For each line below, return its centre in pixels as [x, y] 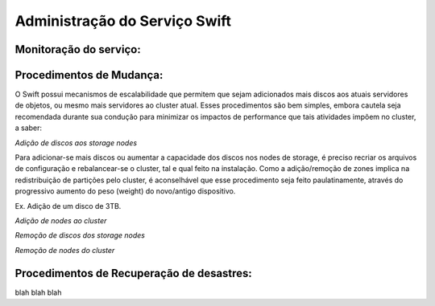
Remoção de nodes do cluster [65, 250]
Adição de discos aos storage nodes [76, 143]
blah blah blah [38, 292]
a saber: [29, 128]
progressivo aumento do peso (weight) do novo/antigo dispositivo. [125, 191]
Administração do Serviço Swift [123, 21]
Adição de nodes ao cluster [61, 220]
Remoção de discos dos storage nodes [80, 235]
